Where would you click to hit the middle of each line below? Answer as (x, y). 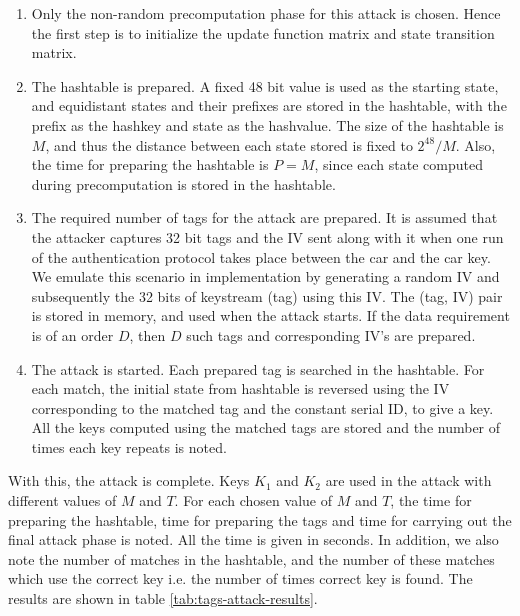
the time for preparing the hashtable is (150, 164)
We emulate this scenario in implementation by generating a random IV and (265, 276)
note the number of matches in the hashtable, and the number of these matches (251, 558)
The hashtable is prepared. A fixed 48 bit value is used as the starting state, (265, 85)
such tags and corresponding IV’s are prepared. (331, 334)
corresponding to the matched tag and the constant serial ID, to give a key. (262, 407)
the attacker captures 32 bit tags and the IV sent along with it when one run (267, 236)
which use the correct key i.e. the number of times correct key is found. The (240, 578)
